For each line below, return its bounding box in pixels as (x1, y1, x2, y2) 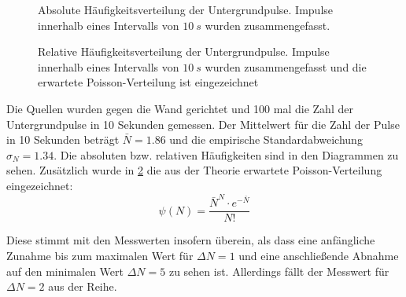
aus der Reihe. (48, 278, 117, 295)
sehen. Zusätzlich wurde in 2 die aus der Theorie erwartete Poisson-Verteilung (6, 162, 382, 178)
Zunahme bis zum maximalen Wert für (6, 247, 194, 263)
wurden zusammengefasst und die (205, 58, 367, 75)
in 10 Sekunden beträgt (6, 131, 120, 148)
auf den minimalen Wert (6, 262, 124, 279)
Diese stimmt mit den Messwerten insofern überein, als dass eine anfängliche (6, 232, 375, 248)
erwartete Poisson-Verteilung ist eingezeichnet (38, 74, 259, 90)
